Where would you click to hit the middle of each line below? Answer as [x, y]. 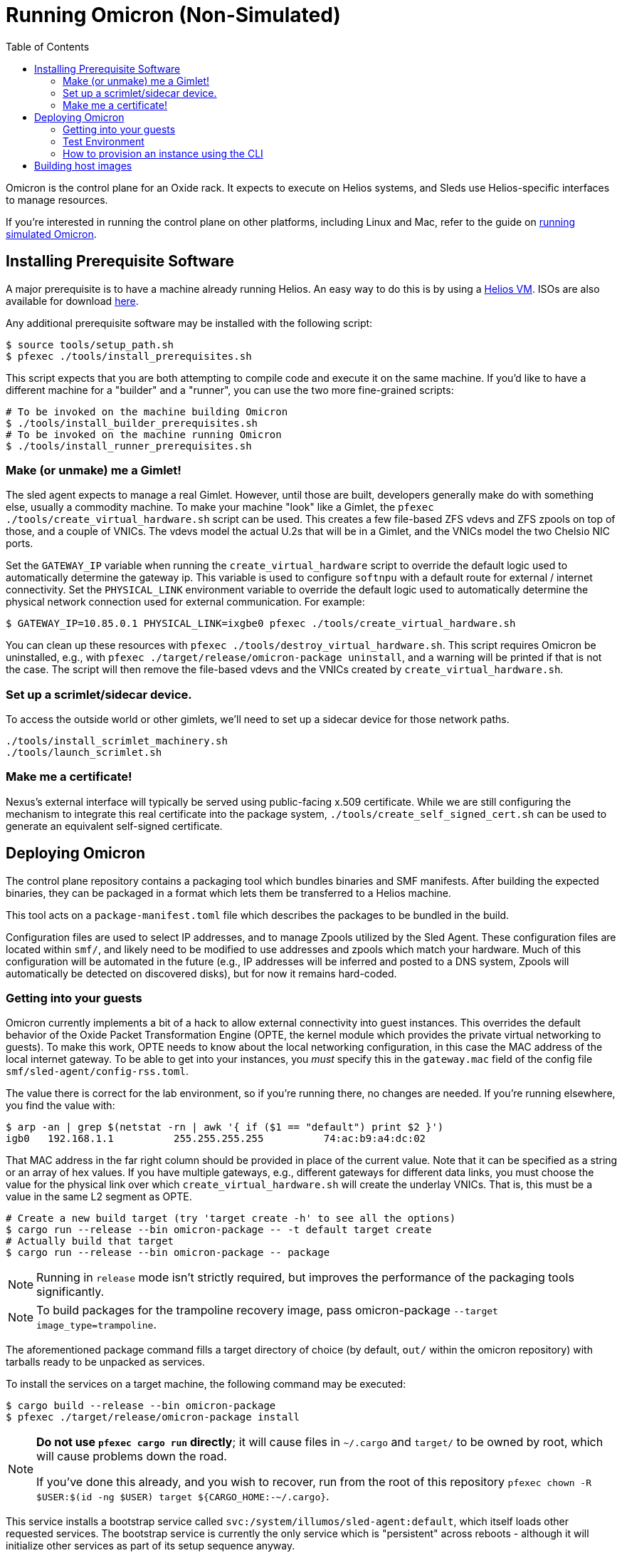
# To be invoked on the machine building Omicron [147, 411]
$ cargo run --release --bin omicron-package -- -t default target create [219, 1230]
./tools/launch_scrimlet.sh [84, 753]
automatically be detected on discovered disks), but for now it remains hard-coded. [201, 973]
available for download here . [72, 301]
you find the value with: [60, 1106]
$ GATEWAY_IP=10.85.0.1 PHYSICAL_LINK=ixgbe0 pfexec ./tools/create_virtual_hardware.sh [261, 624]
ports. [20, 544]
